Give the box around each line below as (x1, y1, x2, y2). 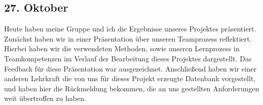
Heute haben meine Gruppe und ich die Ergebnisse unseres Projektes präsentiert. (4, 23, 256, 34)
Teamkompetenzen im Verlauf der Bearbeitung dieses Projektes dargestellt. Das (4, 53, 252, 63)
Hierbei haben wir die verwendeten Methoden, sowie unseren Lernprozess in (4, 43, 240, 54)
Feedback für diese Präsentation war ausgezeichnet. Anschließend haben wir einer (4, 63, 257, 74)
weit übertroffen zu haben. (4, 93, 86, 103)
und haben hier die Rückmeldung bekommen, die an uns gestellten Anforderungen (4, 83, 259, 93)
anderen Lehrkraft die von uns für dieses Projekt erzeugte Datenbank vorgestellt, (4, 73, 256, 84)
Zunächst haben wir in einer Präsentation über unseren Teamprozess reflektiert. (4, 33, 252, 44)
